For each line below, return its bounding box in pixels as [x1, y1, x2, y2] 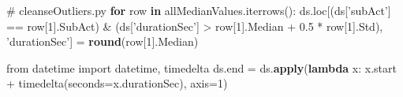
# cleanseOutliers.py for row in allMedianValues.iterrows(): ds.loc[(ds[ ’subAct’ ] [6, 2, 391, 18]
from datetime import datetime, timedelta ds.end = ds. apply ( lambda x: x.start [6, 59, 397, 76]
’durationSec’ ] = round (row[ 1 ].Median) [6, 33, 199, 50]
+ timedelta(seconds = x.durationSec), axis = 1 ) [6, 75, 228, 91]
